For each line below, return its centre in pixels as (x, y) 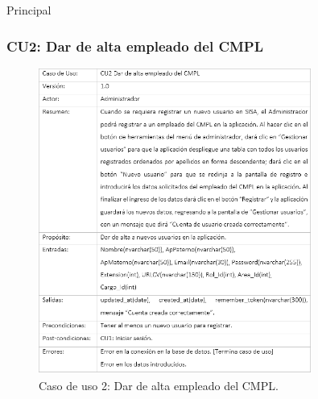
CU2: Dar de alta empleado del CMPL (135, 46)
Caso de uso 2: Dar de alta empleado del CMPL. (159, 385)
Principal (29, 10)
